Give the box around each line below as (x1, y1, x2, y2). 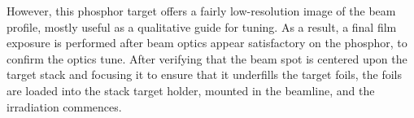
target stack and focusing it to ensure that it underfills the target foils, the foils (7, 66, 402, 83)
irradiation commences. (7, 98, 122, 115)
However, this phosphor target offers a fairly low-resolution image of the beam (7, 2, 396, 19)
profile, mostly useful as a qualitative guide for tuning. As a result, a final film (7, 18, 397, 35)
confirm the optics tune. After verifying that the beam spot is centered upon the (7, 50, 407, 67)
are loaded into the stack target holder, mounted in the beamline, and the (7, 81, 375, 98)
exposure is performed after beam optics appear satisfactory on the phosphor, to (7, 34, 407, 51)
